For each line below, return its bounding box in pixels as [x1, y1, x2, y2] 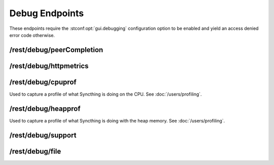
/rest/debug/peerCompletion [9, 46, 104, 54]
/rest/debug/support [9, 131, 77, 139]
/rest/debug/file [9, 147, 61, 155]
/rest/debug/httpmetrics [9, 61, 89, 70]
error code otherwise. [9, 32, 55, 38]
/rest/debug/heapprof [9, 104, 81, 113]
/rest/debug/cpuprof [9, 77, 77, 86]
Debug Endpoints [9, 8, 84, 19]
